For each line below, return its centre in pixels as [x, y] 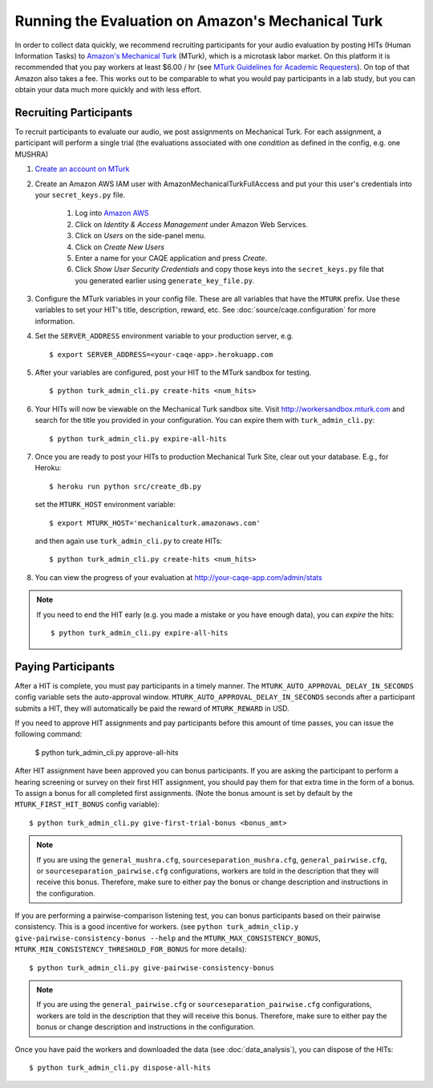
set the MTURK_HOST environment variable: [105, 505]
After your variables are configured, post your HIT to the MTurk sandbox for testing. [173, 372]
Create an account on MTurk [82, 169]
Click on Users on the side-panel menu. [140, 236]
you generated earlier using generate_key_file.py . [165, 280]
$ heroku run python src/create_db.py [125, 486]
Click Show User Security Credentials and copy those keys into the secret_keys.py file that [229, 270]
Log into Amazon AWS [112, 213]
